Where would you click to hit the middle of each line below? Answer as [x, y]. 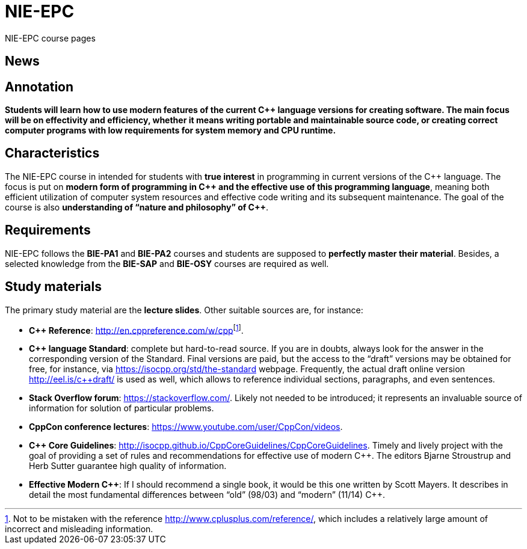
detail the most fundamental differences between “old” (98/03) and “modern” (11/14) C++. [207, 495]
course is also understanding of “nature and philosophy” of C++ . [137, 207]
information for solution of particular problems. [122, 408]
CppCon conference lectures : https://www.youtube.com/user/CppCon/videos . [186, 427]
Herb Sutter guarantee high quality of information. [128, 466]
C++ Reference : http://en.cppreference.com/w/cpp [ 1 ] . [136, 329]
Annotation [39, 87]
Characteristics [52, 153]
